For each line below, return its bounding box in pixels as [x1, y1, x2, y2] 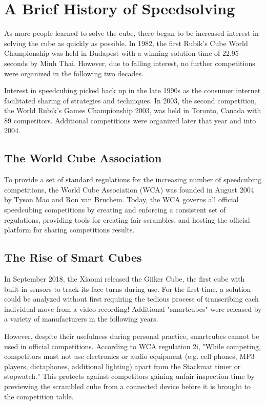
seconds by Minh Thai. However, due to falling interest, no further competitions [4, 57, 255, 68]
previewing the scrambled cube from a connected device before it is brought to [4, 380, 251, 391]
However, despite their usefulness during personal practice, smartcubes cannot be [4, 331, 259, 341]
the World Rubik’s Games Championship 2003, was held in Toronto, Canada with [4, 105, 261, 116]
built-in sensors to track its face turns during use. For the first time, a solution [4, 283, 251, 294]
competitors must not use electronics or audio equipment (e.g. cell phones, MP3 [4, 351, 255, 361]
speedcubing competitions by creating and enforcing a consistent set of [4, 204, 226, 215]
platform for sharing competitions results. [4, 224, 135, 235]
